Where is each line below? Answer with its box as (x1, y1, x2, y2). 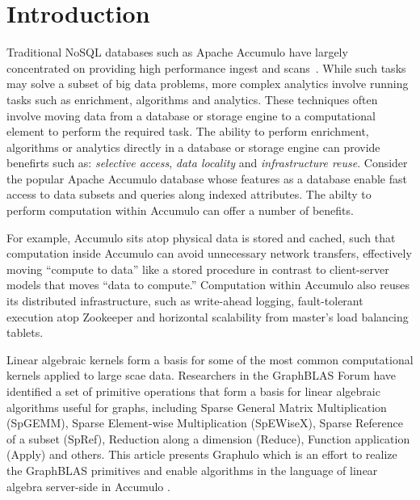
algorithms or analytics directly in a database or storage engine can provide (6, 138, 380, 155)
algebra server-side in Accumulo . (6, 477, 170, 494)
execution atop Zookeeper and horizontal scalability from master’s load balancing (6, 308, 409, 325)
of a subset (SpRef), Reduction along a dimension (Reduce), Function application (6, 430, 410, 447)
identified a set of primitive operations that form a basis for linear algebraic (6, 383, 380, 399)
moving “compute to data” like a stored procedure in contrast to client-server (6, 260, 389, 277)
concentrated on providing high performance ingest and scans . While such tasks (6, 59, 406, 76)
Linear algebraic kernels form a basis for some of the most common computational (6, 351, 414, 368)
